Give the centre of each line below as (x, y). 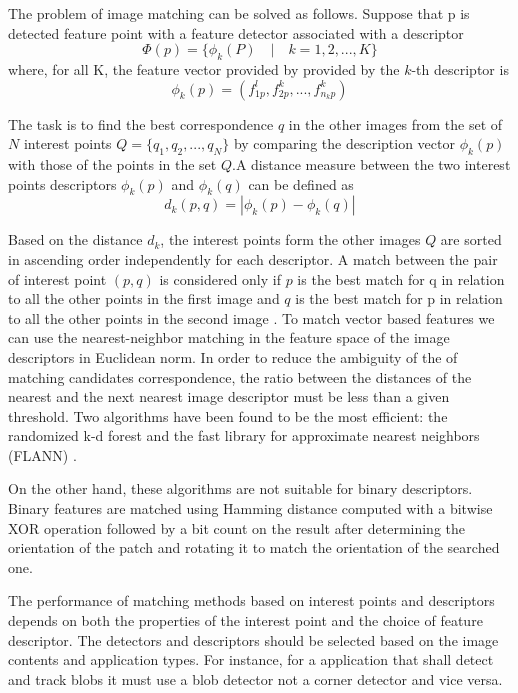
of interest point (57, 278)
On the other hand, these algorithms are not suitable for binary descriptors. (240, 488)
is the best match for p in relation (399, 298)
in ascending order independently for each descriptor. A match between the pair (253, 258)
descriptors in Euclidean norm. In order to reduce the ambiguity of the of (233, 356)
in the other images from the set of (395, 123)
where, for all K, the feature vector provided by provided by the (204, 68)
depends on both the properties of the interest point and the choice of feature (245, 620)
